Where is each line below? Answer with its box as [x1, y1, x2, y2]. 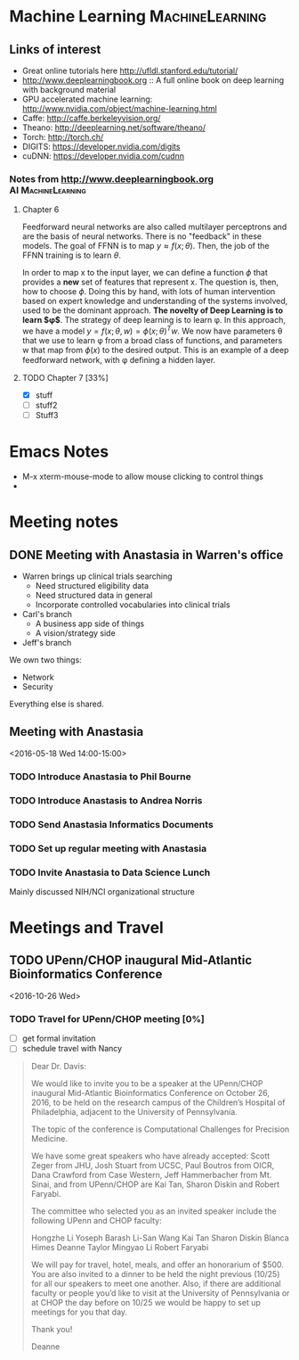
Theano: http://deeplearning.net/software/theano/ [21, 122, 206, 133]
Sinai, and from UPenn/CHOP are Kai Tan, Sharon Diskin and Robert [30, 1179, 280, 1190]
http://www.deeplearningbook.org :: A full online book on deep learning [21, 75, 285, 86]
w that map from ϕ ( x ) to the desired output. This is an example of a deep [21, 344, 289, 355]
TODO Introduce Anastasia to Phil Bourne [9, 770, 191, 782]
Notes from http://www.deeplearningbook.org [9, 172, 214, 185]
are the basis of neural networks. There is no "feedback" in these [21, 231, 263, 242]
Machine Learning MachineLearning [9, 6, 267, 27]
